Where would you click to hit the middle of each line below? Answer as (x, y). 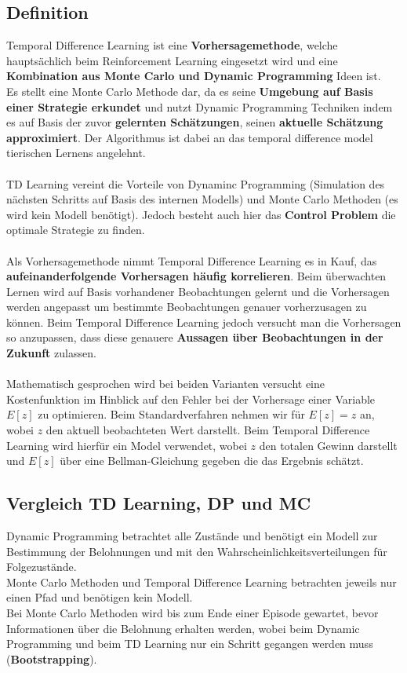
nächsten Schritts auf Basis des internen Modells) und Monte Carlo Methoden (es (202, 199)
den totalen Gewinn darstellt (328, 445)
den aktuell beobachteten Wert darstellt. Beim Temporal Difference (208, 430)
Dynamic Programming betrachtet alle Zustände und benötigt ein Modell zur (192, 536)
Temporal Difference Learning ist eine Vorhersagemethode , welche (172, 45)
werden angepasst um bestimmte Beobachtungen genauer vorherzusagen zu (187, 307)
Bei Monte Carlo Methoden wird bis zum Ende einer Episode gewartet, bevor (193, 613)
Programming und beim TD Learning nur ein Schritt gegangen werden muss (190, 644)
